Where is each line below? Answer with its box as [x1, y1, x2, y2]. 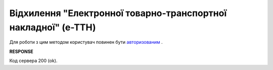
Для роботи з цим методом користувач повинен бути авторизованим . [9, 39, 163, 45]
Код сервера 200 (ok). [9, 58, 58, 64]
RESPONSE [9, 48, 34, 54]
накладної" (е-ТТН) [9, 22, 96, 33]
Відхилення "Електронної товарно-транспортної [9, 8, 227, 19]
